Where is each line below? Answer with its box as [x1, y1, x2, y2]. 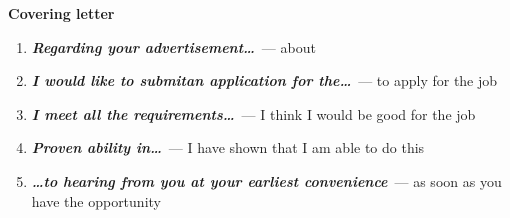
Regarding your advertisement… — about [31, 36, 316, 57]
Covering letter [8, 3, 115, 23]
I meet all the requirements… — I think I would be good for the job [31, 103, 476, 124]
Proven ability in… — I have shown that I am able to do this [31, 137, 425, 158]
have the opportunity [31, 190, 161, 211]
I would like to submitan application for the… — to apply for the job [31, 70, 498, 91]
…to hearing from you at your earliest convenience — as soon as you [31, 170, 502, 191]
